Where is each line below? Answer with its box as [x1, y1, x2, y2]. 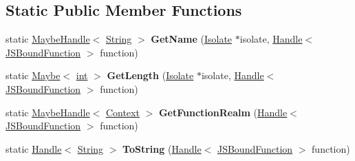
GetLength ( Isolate [107, 68, 194, 83]
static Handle [6, 141, 62, 155]
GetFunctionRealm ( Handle [158, 105, 288, 119]
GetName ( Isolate [151, 32, 233, 46]
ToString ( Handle [122, 141, 202, 155]
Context [105, 105, 140, 119]
